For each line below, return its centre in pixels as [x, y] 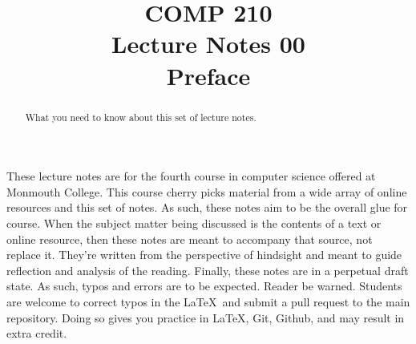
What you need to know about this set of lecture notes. [141, 117]
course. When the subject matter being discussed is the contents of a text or [194, 223]
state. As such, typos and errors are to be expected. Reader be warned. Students [204, 286]
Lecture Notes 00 [208, 44]
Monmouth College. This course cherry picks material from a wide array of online [207, 191]
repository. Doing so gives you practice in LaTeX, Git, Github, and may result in [206, 317]
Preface [208, 75]
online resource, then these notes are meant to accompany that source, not [190, 239]
